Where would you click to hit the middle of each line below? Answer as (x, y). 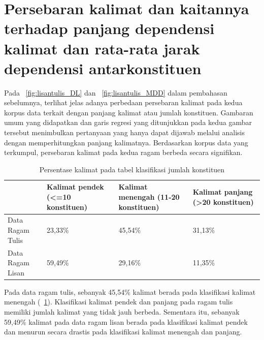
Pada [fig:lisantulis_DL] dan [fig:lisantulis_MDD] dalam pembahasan (116, 92)
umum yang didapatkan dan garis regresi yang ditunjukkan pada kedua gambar (128, 122)
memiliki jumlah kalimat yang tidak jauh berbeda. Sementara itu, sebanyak (122, 311)
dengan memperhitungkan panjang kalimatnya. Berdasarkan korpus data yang (126, 142)
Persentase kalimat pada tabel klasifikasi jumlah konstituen (132, 169)
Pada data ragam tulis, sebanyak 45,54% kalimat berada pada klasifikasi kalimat (130, 291)
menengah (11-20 (149, 197)
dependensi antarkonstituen (103, 68)
